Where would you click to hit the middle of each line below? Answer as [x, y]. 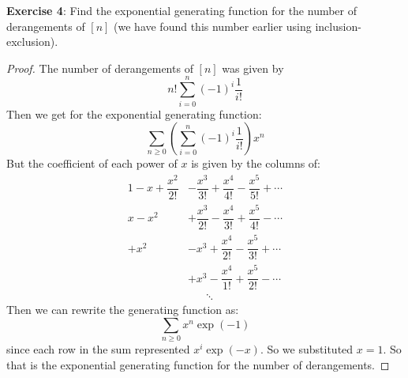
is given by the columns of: [256, 163]
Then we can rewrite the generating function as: [123, 310]
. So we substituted [307, 349]
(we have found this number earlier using [213, 26]
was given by [253, 68]
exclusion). [32, 42]
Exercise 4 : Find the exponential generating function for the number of [182, 10]
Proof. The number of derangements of [100, 68]
